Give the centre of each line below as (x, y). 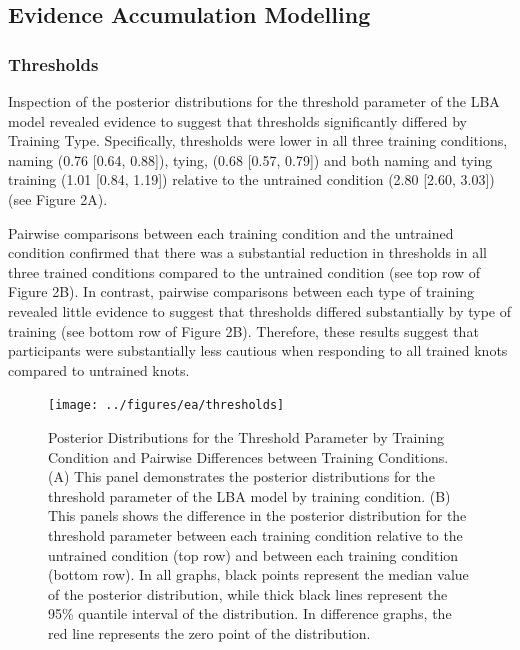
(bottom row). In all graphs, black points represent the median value (258, 574)
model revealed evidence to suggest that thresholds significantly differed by (237, 120)
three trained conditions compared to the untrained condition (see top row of (244, 271)
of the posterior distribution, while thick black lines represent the (248, 593)
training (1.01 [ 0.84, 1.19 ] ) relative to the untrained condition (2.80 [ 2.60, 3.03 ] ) (251, 179)
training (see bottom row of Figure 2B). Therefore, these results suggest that (243, 330)
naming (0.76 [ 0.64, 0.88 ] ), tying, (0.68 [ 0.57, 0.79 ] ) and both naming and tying (250, 159)
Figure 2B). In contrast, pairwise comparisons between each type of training (241, 291)
